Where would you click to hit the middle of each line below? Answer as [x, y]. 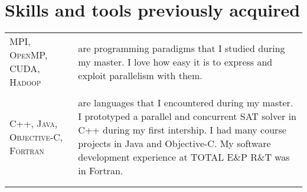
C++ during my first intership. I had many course [182, 130]
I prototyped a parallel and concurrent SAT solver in [187, 116]
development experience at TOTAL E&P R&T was [184, 157]
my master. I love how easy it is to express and [175, 61]
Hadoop [25, 82]
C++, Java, [34, 123]
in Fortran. [101, 171]
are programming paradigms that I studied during [182, 48]
